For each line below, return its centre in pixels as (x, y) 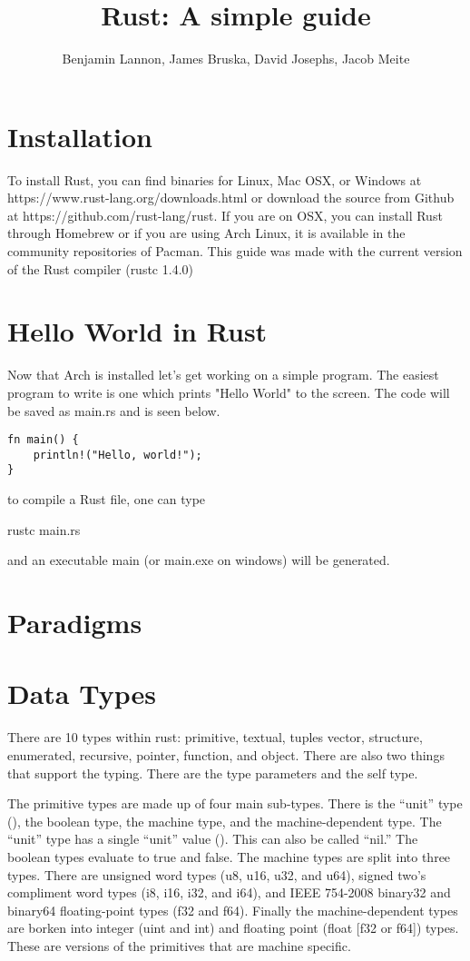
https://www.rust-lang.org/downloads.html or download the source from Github (231, 198)
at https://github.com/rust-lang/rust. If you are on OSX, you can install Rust (225, 215)
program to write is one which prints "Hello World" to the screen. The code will (229, 392)
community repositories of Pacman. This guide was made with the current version (235, 251)
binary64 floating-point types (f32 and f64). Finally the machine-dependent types (233, 910)
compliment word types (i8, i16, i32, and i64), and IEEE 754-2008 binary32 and (229, 892)
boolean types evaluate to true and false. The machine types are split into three (229, 856)
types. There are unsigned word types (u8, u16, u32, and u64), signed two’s (217, 874)
